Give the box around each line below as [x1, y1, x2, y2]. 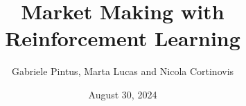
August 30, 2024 [88, 87, 157, 101]
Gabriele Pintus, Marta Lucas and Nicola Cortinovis [11, 64, 234, 78]
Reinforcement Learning [5, 24, 240, 52]
